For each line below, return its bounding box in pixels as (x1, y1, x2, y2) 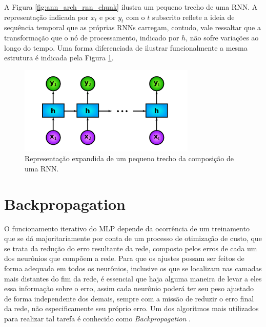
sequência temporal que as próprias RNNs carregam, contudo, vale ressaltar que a (4, 22, 261, 33)
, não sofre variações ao (186, 32, 259, 42)
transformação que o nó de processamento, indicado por (4, 32, 179, 42)
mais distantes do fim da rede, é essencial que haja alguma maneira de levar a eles (4, 273, 262, 284)
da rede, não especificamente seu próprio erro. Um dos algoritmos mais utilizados (4, 303, 259, 314)
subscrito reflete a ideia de (152, 11, 235, 22)
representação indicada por (4, 11, 89, 22)
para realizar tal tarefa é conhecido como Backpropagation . (4, 313, 191, 324)
